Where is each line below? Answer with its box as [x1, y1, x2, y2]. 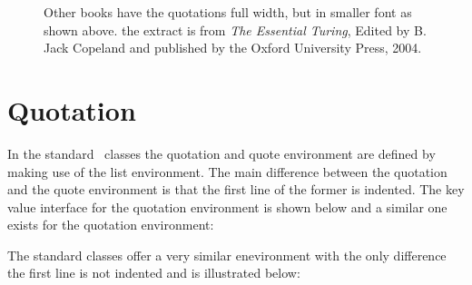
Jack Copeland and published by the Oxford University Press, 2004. [44, 38, 422, 57]
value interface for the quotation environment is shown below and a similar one [7, 197, 447, 216]
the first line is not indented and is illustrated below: [7, 263, 300, 282]
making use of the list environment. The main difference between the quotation [7, 162, 447, 181]
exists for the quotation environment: [7, 215, 214, 234]
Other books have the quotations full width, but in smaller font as [44, 3, 412, 21]
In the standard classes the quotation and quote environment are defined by [7, 143, 436, 162]
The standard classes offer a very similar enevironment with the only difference [7, 245, 447, 264]
